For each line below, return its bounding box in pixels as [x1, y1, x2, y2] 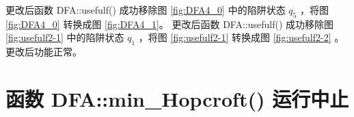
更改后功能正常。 [5, 44, 82, 59]
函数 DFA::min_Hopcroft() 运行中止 [5, 84, 349, 112]
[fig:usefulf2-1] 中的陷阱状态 [5, 30, 124, 44]
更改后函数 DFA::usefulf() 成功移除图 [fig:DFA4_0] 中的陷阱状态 [5, 3, 286, 16]
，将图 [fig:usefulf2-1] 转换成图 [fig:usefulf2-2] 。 [138, 30, 344, 44]
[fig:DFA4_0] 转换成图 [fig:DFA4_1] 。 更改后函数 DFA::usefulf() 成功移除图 [5, 16, 334, 31]
